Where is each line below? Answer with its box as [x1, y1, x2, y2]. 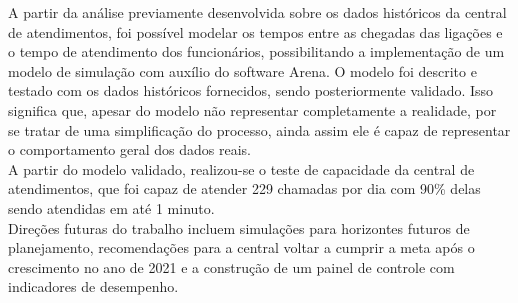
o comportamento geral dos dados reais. [8, 139, 251, 160]
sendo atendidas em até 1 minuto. [8, 197, 215, 218]
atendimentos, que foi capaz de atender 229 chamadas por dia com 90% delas [8, 178, 481, 199]
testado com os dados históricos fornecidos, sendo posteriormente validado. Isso [8, 80, 494, 101]
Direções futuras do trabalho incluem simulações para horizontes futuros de [8, 217, 470, 238]
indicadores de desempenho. [8, 276, 179, 297]
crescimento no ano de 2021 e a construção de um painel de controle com [8, 256, 455, 277]
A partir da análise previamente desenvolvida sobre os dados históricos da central [8, 2, 507, 22]
